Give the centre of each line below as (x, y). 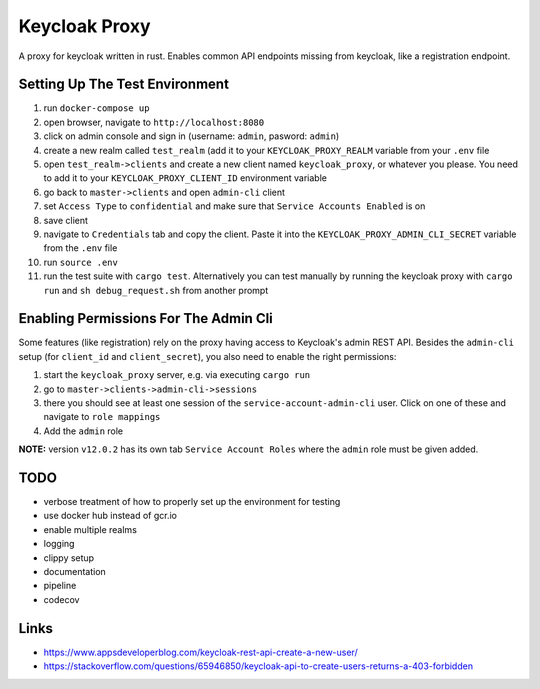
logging (59, 544)
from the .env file (80, 248)
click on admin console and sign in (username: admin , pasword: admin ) (191, 136)
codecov (61, 599)
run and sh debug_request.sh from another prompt (156, 290)
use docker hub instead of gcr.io (110, 516)
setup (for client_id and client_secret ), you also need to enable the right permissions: (207, 356)
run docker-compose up (96, 108)
